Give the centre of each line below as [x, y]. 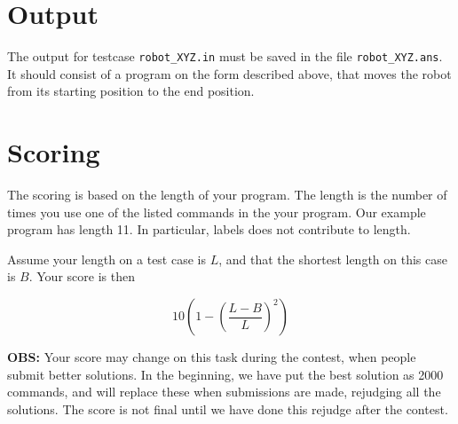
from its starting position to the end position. [131, 91]
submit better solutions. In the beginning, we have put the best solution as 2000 [225, 374]
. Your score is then [82, 276]
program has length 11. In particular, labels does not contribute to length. [209, 229]
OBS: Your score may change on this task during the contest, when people [212, 357]
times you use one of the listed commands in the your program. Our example [217, 212]
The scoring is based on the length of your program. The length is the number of [227, 195]
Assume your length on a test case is [107, 259]
